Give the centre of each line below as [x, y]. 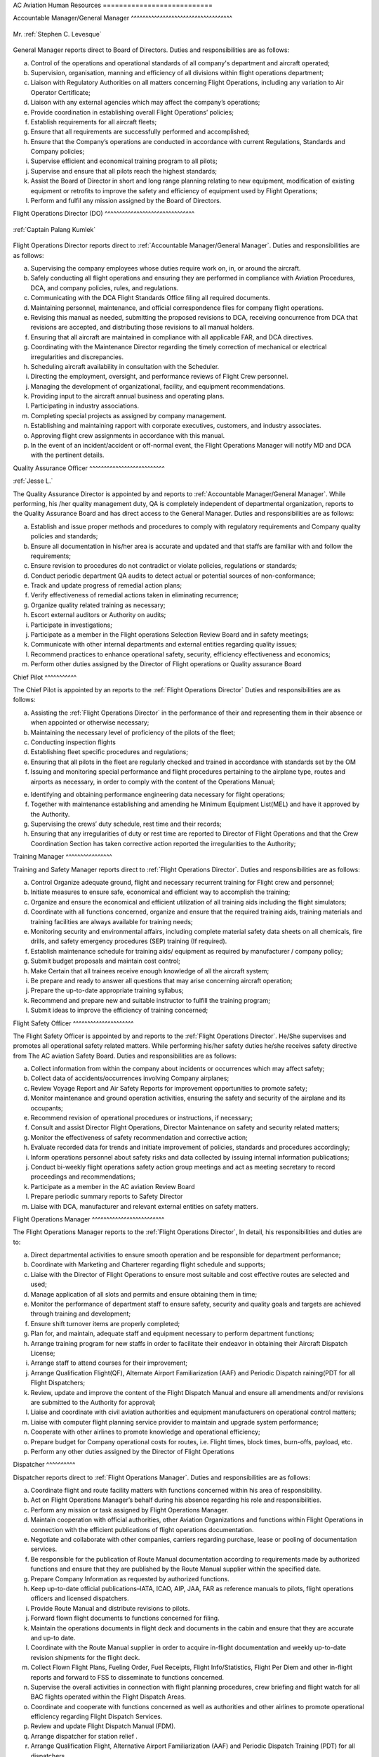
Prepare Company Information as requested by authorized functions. [130, 1578]
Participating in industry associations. [85, 406]
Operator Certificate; [60, 92]
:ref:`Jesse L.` [33, 481]
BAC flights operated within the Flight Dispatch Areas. [108, 1697]
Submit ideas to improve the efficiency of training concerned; [119, 1010]
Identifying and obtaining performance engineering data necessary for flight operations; [158, 794]
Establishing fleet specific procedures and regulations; [109, 752]
